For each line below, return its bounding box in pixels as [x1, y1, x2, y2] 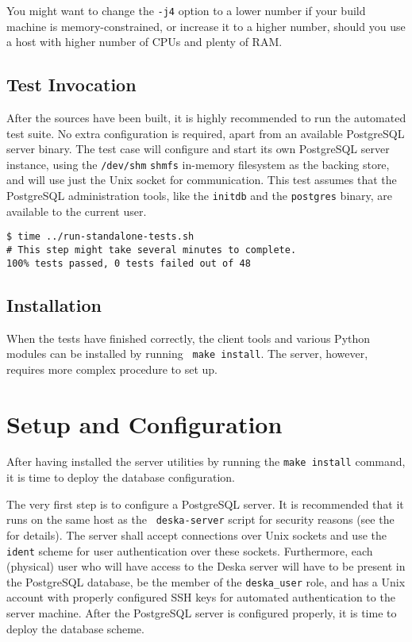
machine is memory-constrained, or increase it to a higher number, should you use [6, 17, 406, 34]
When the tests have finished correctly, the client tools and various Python [6, 329, 371, 346]
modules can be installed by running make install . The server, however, [6, 345, 368, 362]
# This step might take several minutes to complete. [6, 244, 297, 256]
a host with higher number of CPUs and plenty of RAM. [6, 33, 283, 50]
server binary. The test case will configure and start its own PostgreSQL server [6, 140, 390, 157]
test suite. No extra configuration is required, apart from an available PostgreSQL [6, 125, 405, 141]
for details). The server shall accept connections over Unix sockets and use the [6, 526, 387, 543]
